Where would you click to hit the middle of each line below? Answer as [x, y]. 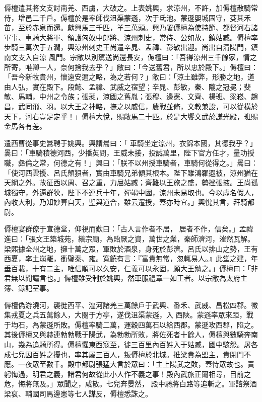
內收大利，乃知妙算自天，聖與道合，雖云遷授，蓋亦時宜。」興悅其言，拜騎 [126, 202]
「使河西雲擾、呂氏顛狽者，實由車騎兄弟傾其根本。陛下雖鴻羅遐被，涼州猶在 [131, 172]
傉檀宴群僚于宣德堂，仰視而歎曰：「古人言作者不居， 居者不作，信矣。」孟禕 [129, 229]
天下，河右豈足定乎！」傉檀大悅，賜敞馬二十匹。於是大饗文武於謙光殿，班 [127, 116]
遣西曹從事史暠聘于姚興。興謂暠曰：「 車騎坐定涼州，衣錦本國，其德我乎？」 [130, 143]
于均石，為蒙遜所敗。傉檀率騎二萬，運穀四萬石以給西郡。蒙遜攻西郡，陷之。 [131, 324]
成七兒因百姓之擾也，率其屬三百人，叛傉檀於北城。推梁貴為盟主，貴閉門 [124, 354]
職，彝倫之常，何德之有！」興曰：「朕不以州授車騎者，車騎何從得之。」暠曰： [131, 162]
